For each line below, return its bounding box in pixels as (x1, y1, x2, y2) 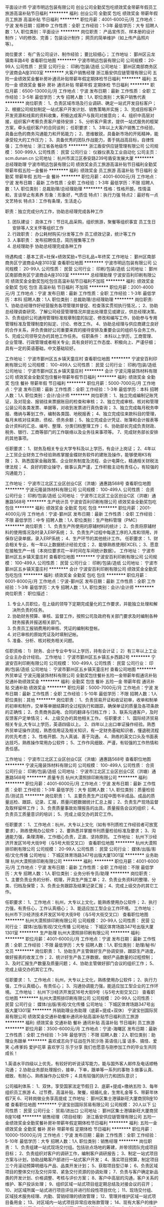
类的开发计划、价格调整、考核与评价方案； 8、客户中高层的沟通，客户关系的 (5, 1175, 159, 1181)
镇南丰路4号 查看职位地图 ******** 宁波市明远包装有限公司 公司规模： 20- (5, 58, 156, 63)
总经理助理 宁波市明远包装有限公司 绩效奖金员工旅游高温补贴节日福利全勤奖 (5, 161, 157, 167)
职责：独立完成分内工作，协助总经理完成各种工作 (5, 208, 103, 214)
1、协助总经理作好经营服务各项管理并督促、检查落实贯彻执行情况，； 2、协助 (5, 303, 159, 308)
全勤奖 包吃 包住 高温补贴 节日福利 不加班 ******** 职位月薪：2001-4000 (5, 284, 154, 290)
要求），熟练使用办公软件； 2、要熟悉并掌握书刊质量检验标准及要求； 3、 (5, 828, 152, 833)
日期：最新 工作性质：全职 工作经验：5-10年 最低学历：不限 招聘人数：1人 (9, 691, 158, 696)
